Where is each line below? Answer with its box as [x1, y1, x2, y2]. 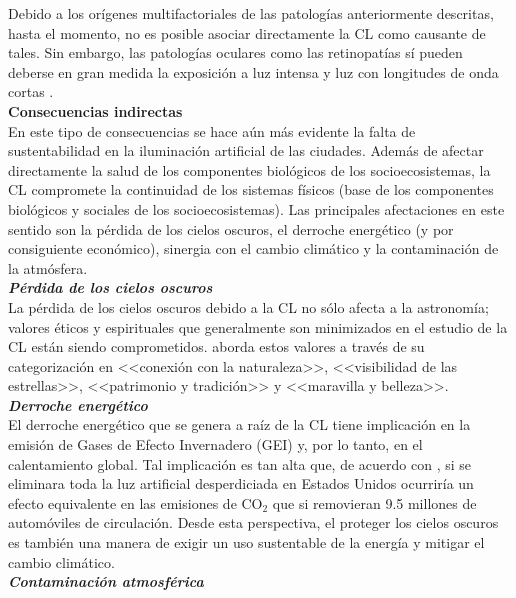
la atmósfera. [8, 257, 88, 278]
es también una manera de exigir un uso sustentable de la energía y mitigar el [8, 532, 485, 553]
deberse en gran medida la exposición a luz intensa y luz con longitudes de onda [8, 61, 499, 82]
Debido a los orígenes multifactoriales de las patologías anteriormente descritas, [8, 3, 494, 23]
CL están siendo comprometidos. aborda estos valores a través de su [8, 336, 425, 357]
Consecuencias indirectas [8, 100, 183, 121]
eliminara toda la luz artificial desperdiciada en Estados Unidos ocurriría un [8, 473, 474, 494]
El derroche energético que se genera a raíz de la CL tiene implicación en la [8, 414, 471, 435]
